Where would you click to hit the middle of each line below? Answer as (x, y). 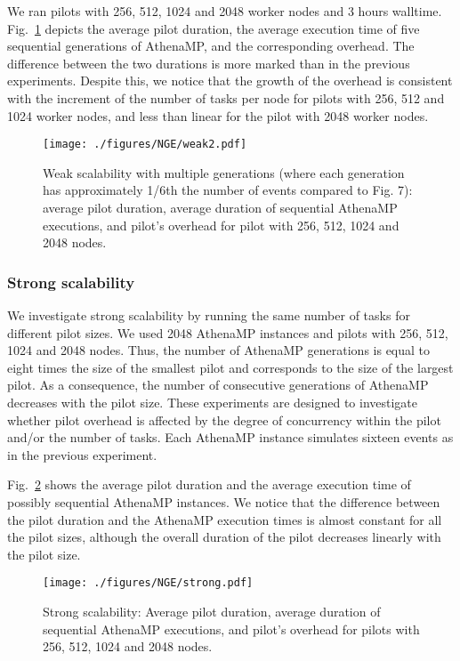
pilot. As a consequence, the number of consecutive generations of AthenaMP (218, 385)
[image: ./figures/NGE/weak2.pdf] (145, 145)
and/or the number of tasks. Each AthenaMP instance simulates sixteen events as (230, 437)
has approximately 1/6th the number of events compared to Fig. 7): (228, 190)
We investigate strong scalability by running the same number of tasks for (209, 315)
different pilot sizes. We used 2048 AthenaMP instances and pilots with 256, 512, (228, 332)
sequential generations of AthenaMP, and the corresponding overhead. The (211, 46)
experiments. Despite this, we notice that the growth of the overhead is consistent (230, 81)
